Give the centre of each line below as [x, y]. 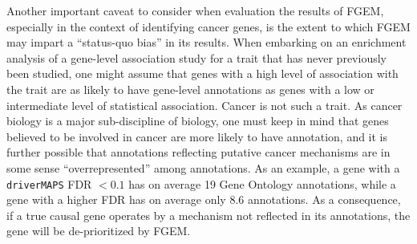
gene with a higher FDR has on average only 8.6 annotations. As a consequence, [204, 199]
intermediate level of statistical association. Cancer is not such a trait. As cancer [204, 105]
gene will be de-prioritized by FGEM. [99, 231]
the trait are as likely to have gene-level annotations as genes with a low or [190, 89]
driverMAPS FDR [49, 183]
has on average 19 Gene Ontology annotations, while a [262, 183]
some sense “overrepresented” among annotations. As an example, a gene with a [203, 167]
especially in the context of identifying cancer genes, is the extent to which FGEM [208, 26]
